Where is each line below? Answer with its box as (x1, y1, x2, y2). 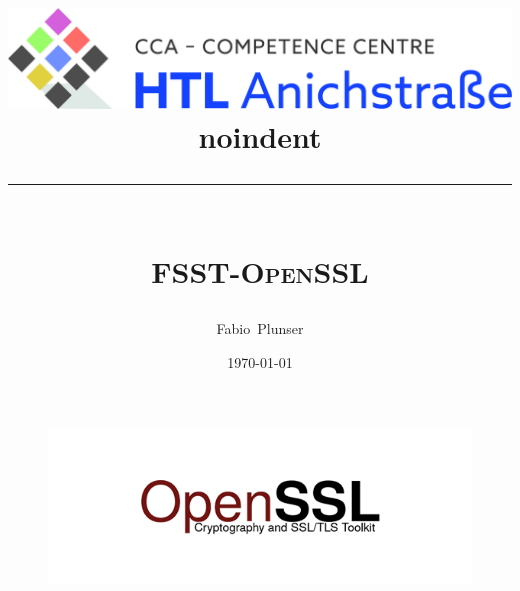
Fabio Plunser (216, 318, 304, 339)
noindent (198, 115, 322, 156)
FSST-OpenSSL (151, 251, 369, 292)
